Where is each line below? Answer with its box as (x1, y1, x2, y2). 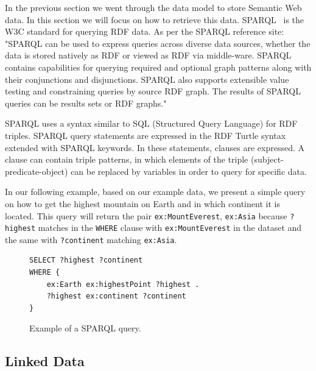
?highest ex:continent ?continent (46, 292, 186, 301)
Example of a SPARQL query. (29, 322, 141, 334)
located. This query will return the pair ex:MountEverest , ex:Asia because (5, 209, 287, 222)
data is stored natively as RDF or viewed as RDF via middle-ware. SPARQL (5, 49, 292, 62)
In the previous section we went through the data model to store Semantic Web (5, 1, 302, 13)
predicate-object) (5, 164, 68, 177)
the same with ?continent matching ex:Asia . (5, 233, 177, 246)
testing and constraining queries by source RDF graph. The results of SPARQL (5, 85, 301, 97)
